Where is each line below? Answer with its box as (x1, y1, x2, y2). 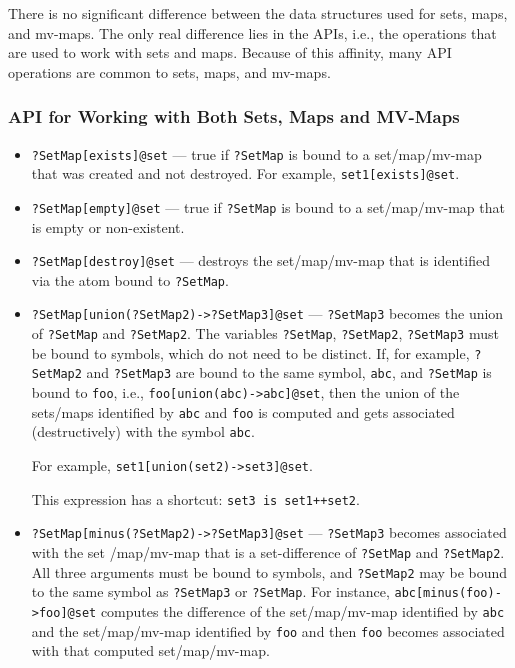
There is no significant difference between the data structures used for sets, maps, (8, 3, 508, 23)
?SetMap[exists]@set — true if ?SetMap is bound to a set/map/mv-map (31, 143, 482, 164)
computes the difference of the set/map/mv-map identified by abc (100, 601, 505, 621)
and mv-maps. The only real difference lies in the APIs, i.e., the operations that (8, 22, 497, 43)
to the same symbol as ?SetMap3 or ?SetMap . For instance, (31, 581, 390, 602)
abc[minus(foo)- (394, 586, 502, 601)
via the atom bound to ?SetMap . (31, 269, 229, 290)
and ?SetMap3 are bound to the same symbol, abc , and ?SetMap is (86, 362, 492, 383)
